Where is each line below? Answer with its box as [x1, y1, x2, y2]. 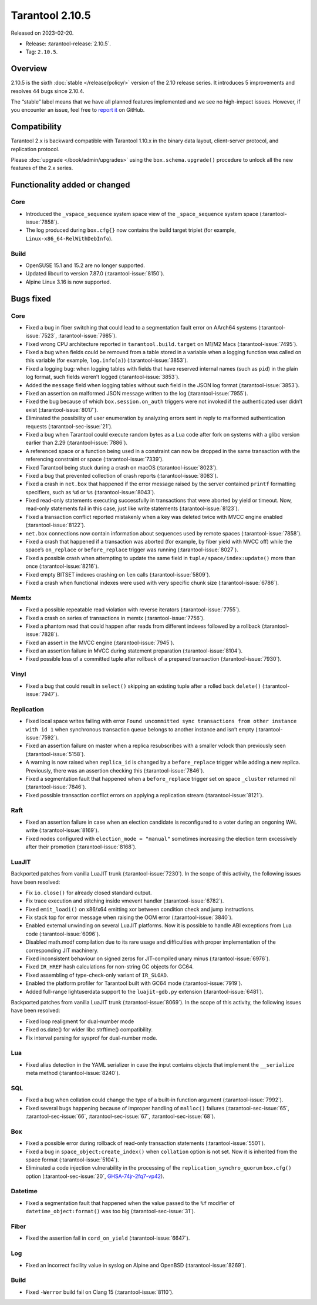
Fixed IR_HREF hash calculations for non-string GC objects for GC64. [25, 963, 194, 970]
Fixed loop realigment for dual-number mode [25, 1018, 134, 1025]
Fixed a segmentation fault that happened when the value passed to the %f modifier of [25, 1199, 235, 1206]
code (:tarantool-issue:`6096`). [25, 930, 100, 937]
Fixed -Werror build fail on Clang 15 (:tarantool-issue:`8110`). [25, 1289, 174, 1296]
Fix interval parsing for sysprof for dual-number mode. [25, 1034, 158, 1041]
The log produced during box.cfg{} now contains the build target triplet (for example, [25, 227, 236, 234]
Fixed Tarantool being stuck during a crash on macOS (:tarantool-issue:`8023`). [25, 464, 218, 471]
